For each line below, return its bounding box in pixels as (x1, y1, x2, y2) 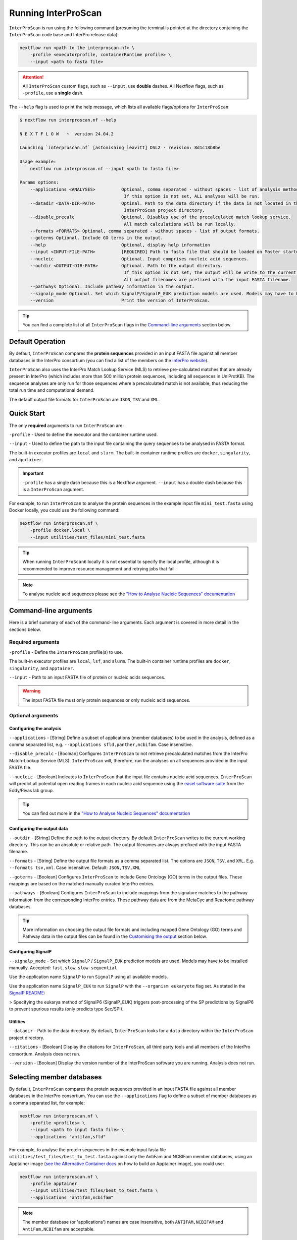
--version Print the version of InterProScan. (30, 298, 210, 303)
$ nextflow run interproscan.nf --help (19, 117, 116, 123)
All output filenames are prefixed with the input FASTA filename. (124, 277, 292, 282)
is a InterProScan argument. (22, 487, 84, 493)
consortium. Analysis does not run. (9, 1051, 81, 1056)
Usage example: (19, 159, 56, 165)
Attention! (22, 74, 44, 80)
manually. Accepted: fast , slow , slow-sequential (9, 965, 117, 971)
